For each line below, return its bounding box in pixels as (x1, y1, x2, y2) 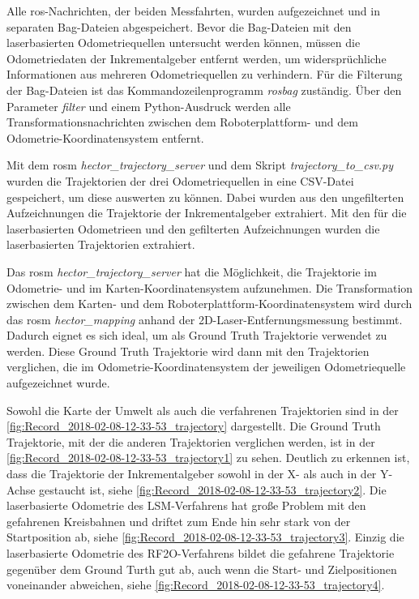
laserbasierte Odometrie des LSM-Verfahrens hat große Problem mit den (6, 497, 366, 514)
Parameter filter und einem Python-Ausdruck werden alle (6, 97, 291, 114)
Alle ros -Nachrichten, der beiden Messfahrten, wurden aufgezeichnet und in (6, 2, 380, 19)
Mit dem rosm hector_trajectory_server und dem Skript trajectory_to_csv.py (6, 156, 394, 173)
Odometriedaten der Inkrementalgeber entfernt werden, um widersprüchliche (6, 49, 387, 66)
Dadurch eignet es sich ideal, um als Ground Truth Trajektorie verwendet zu (6, 327, 387, 344)
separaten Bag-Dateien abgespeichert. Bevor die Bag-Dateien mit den (6, 18, 352, 35)
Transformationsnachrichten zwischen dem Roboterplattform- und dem (6, 113, 358, 130)
